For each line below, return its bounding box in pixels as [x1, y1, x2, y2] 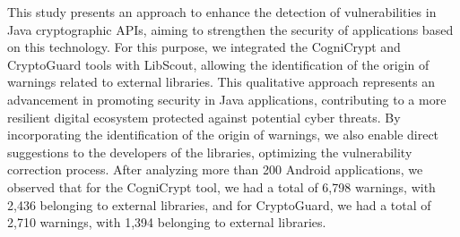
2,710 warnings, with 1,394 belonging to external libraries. [7, 213, 326, 232]
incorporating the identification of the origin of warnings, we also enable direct [7, 125, 439, 144]
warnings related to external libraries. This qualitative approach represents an [7, 72, 436, 91]
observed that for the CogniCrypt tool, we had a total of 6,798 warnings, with [7, 177, 436, 196]
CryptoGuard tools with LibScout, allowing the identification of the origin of [7, 55, 430, 73]
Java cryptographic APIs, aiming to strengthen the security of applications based [7, 20, 454, 38]
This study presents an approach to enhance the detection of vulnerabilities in [7, 3, 437, 21]
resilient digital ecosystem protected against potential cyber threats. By [7, 107, 401, 126]
